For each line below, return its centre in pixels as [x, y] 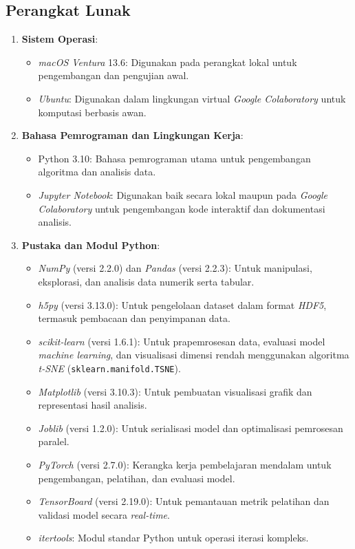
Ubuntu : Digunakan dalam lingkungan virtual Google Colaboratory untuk [192, 98]
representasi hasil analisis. [93, 405]
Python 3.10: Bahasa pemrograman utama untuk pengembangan [174, 158]
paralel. [54, 441]
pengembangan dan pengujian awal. [114, 75]
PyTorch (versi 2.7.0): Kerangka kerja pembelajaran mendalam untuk [185, 464]
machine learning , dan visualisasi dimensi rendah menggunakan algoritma [194, 355]
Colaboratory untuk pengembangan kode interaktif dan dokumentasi [182, 208]
